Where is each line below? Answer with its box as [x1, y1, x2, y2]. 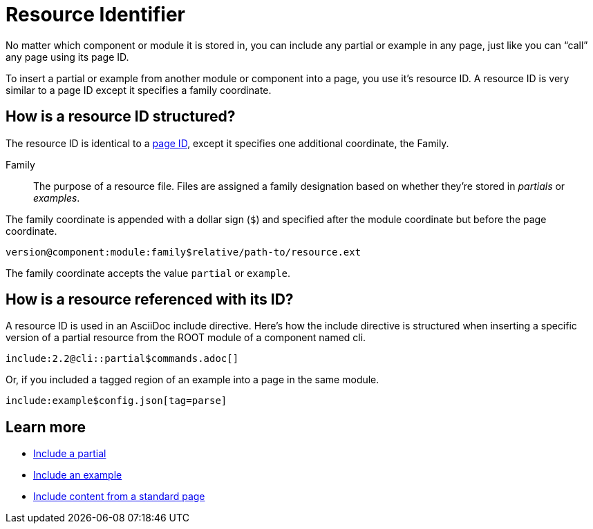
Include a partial [33, 448, 106, 460]
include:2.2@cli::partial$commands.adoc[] [6, 353, 239, 365]
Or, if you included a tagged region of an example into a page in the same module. [6, 374, 379, 386]
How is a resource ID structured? [6, 108, 236, 126]
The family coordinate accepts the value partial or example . [6, 267, 290, 279]
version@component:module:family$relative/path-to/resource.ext [6, 246, 361, 258]
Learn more [6, 418, 86, 436]
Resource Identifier [6, 3, 186, 26]
